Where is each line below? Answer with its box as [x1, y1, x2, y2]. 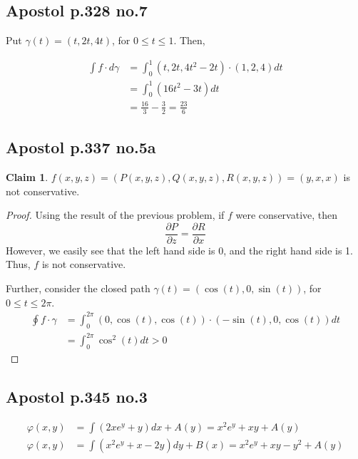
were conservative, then [235, 207, 338, 222]
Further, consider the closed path [6, 281, 150, 296]
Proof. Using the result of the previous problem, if [6, 207, 225, 222]
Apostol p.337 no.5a [6, 136, 156, 158]
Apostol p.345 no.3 [6, 385, 148, 407]
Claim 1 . [6, 170, 48, 185]
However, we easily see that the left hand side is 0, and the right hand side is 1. [6, 242, 353, 257]
